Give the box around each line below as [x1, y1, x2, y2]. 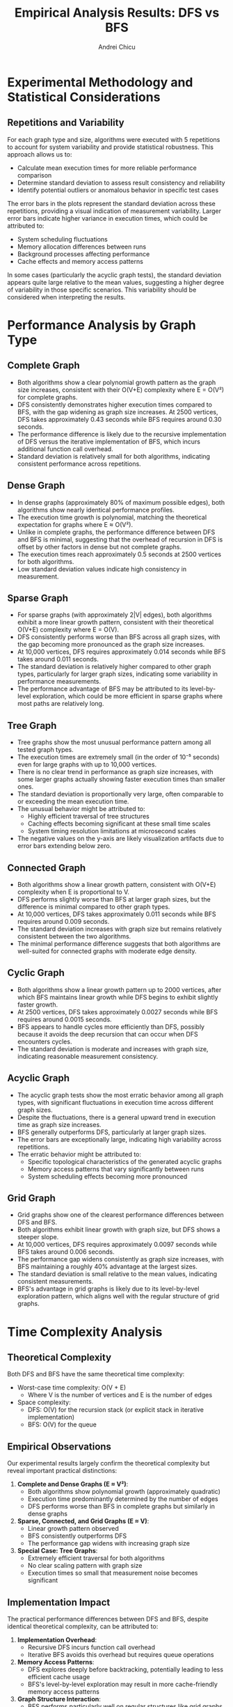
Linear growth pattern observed [27, 1525, 120, 1533]
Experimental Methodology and [7, 74, 193, 90]
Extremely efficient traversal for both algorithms [27, 1554, 165, 1562]
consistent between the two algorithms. [17, 932, 131, 941]
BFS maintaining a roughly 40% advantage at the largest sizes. [17, 1262, 198, 1271]
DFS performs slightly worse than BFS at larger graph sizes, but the [17, 895, 211, 903]
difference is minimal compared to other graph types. [17, 903, 170, 911]
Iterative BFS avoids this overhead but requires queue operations [27, 1651, 214, 1659]
